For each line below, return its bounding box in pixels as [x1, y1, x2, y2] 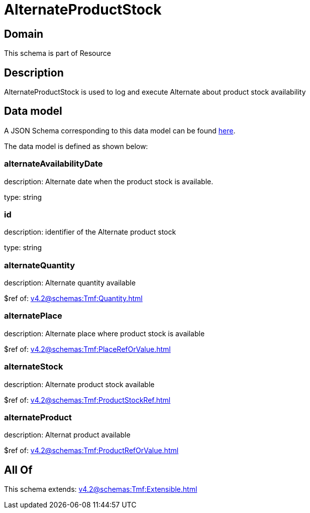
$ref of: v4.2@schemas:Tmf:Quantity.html [4, 294, 143, 303]
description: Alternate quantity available [4, 278, 136, 287]
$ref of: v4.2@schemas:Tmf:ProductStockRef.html [4, 395, 171, 404]
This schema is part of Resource [4, 49, 111, 58]
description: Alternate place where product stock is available [4, 329, 205, 338]
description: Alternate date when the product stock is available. [4, 177, 214, 186]
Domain [4, 27, 44, 40]
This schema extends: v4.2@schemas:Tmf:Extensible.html [4, 485, 197, 494]
